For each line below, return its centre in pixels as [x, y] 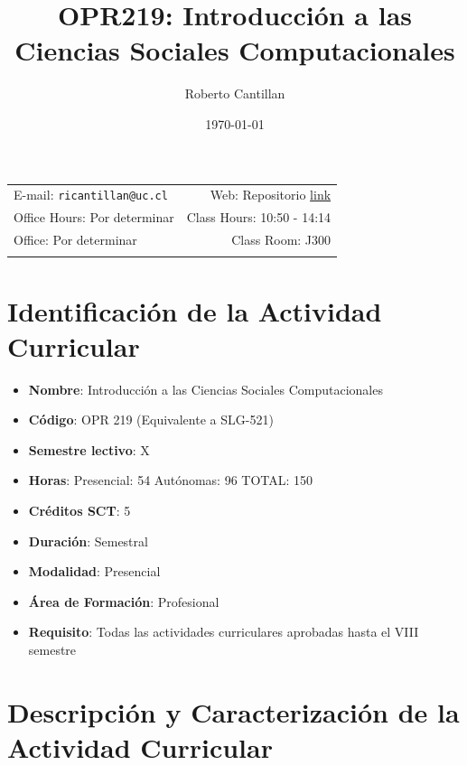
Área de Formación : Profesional [124, 601]
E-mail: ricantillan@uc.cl [91, 195]
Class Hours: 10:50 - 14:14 [259, 217]
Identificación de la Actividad [195, 310]
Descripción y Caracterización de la [233, 711]
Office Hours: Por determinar [94, 217]
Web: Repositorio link [271, 195]
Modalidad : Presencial [94, 571]
